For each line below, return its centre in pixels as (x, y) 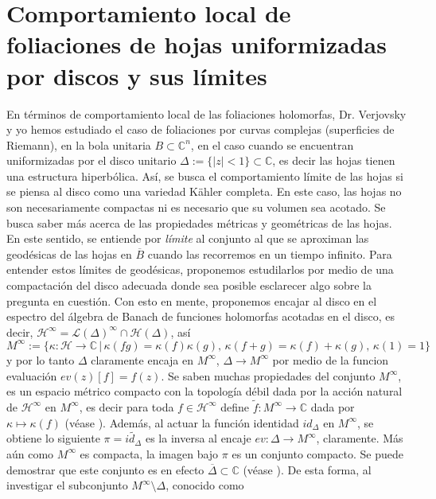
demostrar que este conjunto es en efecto (105, 469)
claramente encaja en (142, 359)
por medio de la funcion (331, 359)
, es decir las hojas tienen (334, 160)
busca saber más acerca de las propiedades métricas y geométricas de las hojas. (199, 222)
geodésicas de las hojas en (69, 253)
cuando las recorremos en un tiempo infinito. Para (270, 253)
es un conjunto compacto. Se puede (317, 453)
